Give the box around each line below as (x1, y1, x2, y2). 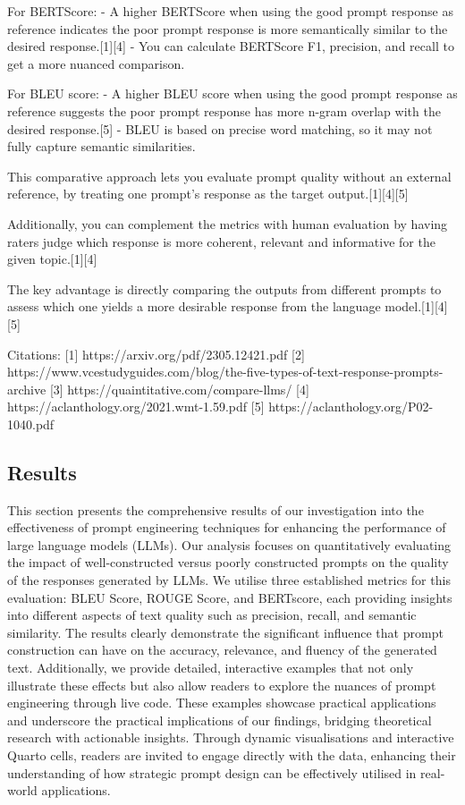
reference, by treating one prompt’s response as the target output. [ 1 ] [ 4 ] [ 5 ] (7, 184, 409, 203)
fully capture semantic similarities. (7, 137, 196, 156)
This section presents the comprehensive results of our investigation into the (7, 500, 424, 519)
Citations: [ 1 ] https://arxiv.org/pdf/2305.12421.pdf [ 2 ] (7, 344, 305, 363)
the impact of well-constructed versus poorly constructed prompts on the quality (7, 553, 449, 572)
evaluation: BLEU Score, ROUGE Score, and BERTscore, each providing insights (7, 588, 452, 606)
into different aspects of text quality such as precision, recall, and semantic (7, 606, 417, 624)
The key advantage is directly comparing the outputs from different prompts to (7, 279, 442, 298)
